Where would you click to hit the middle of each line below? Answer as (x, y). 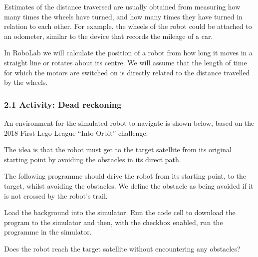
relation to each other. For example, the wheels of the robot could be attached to (128, 26)
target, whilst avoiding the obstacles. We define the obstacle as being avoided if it (129, 185)
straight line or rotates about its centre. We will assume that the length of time (126, 62)
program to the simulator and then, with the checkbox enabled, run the (114, 222)
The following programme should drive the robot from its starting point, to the (125, 176)
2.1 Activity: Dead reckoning (63, 104)
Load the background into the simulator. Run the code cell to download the (120, 212)
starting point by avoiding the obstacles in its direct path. (93, 159)
